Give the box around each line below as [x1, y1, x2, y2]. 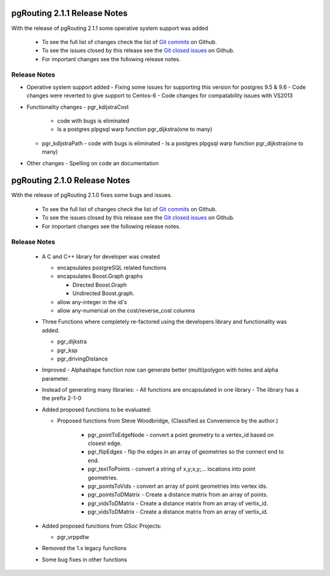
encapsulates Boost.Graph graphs [57, 272, 143, 280]
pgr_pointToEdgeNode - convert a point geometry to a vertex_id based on [87, 431, 274, 438]
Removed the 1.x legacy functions [42, 545, 127, 552]
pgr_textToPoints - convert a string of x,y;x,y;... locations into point [87, 465, 256, 473]
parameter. [42, 375, 70, 382]
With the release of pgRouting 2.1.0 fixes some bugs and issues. [11, 192, 172, 199]
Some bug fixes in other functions [42, 556, 128, 563]
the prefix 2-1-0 [42, 395, 82, 402]
